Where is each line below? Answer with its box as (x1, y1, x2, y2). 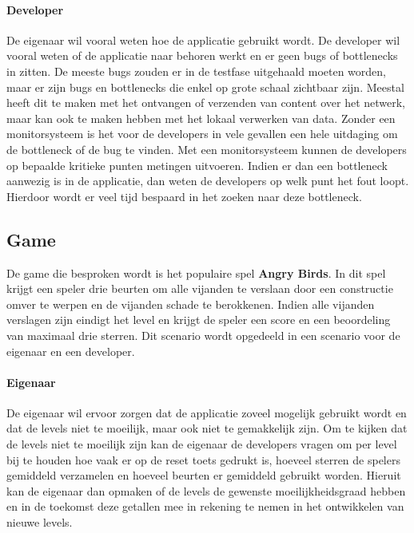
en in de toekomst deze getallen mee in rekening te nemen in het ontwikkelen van (6, 498, 404, 515)
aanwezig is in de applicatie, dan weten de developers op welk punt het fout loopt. (6, 172, 409, 189)
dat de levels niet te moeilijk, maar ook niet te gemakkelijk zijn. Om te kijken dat (6, 420, 408, 436)
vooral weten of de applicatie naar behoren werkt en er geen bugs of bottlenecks (6, 47, 398, 64)
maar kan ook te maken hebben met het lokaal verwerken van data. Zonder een (6, 109, 396, 126)
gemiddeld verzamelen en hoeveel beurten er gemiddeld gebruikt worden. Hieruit (6, 467, 401, 484)
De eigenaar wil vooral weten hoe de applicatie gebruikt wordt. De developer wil (6, 31, 400, 48)
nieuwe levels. (6, 514, 73, 531)
